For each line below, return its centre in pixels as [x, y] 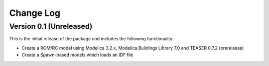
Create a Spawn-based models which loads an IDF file [77, 55]
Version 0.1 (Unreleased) [51, 26]
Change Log [35, 13]
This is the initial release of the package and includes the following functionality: [91, 39]
